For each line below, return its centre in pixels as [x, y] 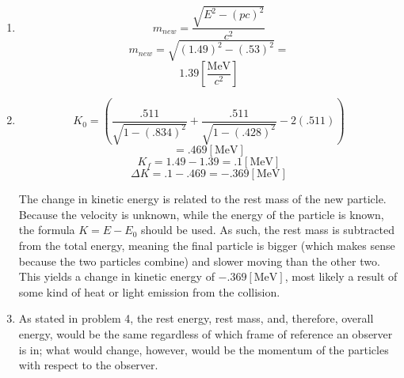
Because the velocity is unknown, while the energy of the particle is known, [201, 214]
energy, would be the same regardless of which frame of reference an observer [206, 333]
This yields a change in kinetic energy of [116, 276]
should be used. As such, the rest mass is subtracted [268, 230]
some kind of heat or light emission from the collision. [149, 291]
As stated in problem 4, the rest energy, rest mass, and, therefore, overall [196, 318]
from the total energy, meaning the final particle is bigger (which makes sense [207, 245]
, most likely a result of [341, 276]
